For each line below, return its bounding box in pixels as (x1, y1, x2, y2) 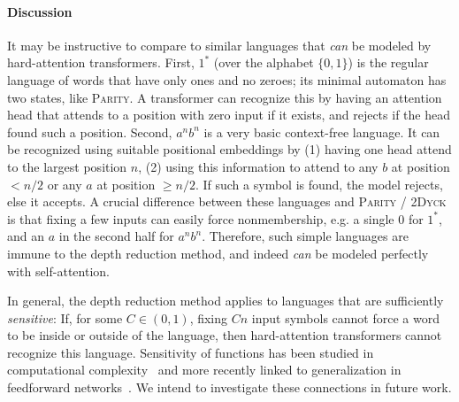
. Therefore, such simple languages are (202, 227, 409, 245)
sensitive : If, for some (7, 308, 123, 327)
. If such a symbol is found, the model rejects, (195, 174, 443, 193)
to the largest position (7, 157, 127, 175)
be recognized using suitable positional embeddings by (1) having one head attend (7, 140, 452, 158)
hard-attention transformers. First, (7, 53, 195, 72)
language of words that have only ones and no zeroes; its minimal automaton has (7, 70, 447, 89)
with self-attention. (7, 261, 110, 280)
